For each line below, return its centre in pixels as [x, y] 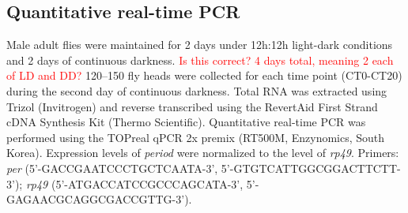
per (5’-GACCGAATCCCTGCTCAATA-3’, [112, 168]
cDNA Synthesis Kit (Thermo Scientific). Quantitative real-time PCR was [186, 122]
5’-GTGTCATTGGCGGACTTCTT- [311, 168]
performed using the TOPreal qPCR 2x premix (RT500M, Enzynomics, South [196, 137]
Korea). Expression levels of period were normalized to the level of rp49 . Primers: [203, 153]
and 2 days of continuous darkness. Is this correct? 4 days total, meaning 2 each [200, 60]
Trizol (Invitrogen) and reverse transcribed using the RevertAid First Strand [192, 106]
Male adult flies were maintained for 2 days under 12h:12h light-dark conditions [200, 45]
